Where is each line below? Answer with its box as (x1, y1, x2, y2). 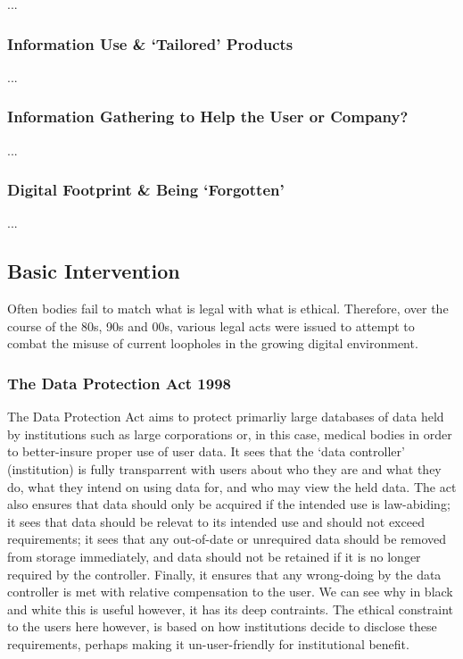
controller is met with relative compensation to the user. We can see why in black (7, 582, 453, 601)
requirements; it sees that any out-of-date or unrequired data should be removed (7, 530, 447, 548)
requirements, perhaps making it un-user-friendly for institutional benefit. (7, 634, 409, 653)
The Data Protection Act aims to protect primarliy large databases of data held (7, 407, 444, 426)
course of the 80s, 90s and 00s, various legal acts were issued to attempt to (7, 316, 415, 335)
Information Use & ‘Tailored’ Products (7, 32, 294, 54)
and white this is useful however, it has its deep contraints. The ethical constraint (7, 599, 453, 618)
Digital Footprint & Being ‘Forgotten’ (7, 179, 285, 201)
